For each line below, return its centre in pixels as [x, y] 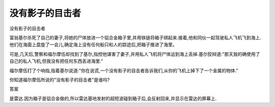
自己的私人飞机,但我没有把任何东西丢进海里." [56, 61]
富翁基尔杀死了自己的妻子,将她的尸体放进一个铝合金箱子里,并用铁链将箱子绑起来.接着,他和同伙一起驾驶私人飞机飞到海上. [135, 38]
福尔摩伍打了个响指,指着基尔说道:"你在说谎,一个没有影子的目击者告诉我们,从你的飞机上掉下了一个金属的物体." [124, 70]
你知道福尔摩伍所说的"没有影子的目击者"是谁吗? [60, 80]
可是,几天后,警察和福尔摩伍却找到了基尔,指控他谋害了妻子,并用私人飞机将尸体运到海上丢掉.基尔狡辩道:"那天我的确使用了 [135, 54]
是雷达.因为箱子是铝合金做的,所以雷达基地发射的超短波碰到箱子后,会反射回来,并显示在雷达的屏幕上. [113, 98]
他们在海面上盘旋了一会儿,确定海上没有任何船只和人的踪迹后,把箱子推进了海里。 [93, 45]
